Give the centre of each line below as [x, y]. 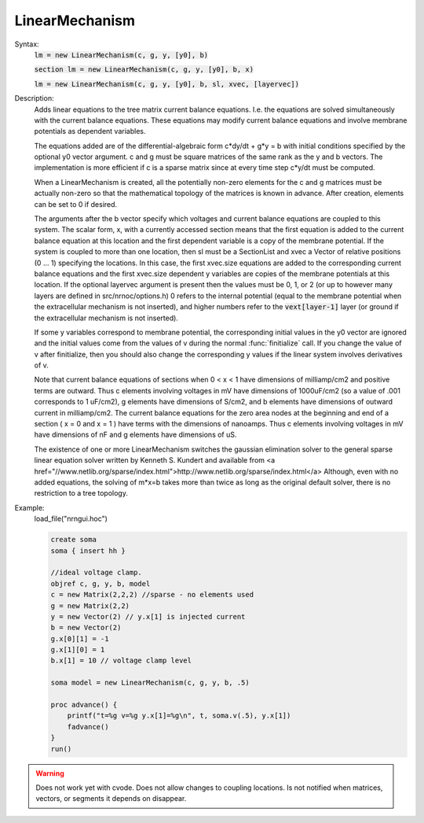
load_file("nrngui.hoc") [71, 519]
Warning [50, 773]
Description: [34, 98]
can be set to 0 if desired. [76, 204]
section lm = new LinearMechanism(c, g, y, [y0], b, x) [144, 70]
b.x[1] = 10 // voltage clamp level [121, 661]
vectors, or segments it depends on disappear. [111, 799]
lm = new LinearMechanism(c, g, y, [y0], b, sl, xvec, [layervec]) [167, 84]
